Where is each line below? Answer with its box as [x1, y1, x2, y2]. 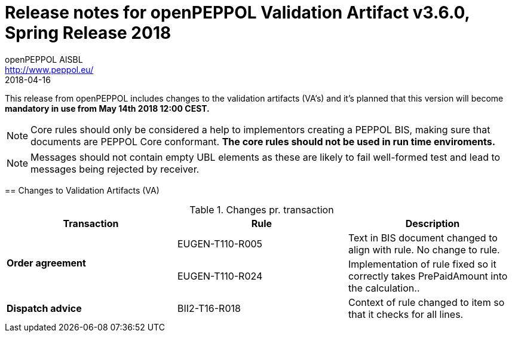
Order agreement [7, 256, 86, 269]
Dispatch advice [7, 302, 82, 314]
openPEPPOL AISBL [5, 54, 83, 65]
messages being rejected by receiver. [30, 163, 200, 175]
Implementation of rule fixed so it [348, 258, 496, 270]
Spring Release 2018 [5, 23, 171, 43]
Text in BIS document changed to [348, 231, 498, 244]
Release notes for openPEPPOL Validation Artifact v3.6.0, [5, 2, 470, 23]
